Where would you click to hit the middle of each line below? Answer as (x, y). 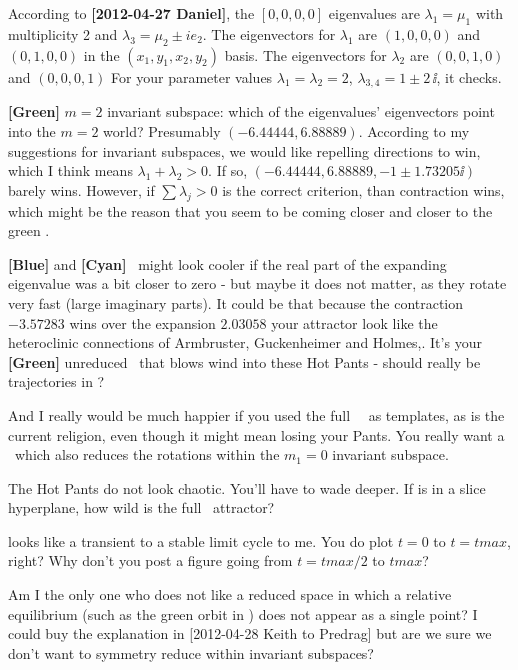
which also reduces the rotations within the (147, 454)
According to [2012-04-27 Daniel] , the (131, 13)
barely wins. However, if (81, 189)
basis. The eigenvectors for (305, 54)
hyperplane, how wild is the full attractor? (141, 507)
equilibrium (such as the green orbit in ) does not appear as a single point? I (243, 613)
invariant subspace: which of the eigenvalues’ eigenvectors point (301, 111)
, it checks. (469, 76)
